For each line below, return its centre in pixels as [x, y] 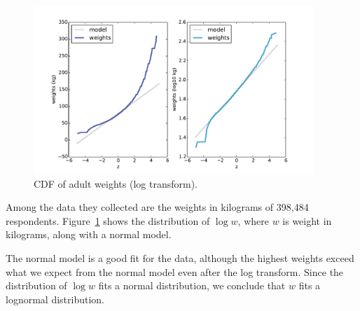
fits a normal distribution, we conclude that [192, 285]
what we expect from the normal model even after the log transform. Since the [175, 271]
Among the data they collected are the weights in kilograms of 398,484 [157, 207]
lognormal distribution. [55, 299]
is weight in [307, 220]
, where [253, 220]
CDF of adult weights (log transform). [116, 183]
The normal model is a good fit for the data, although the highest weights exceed [180, 257]
